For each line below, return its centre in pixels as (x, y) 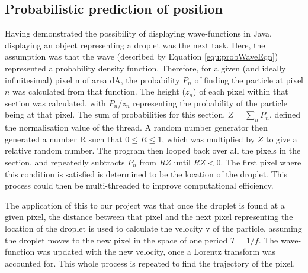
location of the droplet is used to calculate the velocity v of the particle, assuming (153, 228)
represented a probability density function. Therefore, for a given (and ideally (145, 68)
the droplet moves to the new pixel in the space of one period (116, 240)
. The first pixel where (261, 162)
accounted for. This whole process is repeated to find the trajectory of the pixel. (150, 263)
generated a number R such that (64, 139)
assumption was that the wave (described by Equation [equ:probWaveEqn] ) (142, 56)
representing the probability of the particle (210, 103)
